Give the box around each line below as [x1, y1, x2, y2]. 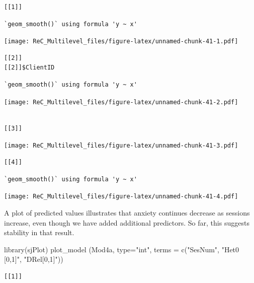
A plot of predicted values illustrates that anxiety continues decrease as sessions [4, 207, 250, 218]
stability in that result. [4, 227, 74, 238]
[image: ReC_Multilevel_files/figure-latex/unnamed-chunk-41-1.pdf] [4, 38, 238, 45]
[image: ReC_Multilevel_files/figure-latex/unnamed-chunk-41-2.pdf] [4, 98, 238, 106]
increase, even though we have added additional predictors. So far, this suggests [4, 217, 249, 228]
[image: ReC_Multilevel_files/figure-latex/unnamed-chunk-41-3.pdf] [4, 142, 238, 150]
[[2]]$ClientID [4, 64, 55, 72]
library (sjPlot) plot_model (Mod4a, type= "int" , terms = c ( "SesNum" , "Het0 [4, 244, 239, 254]
